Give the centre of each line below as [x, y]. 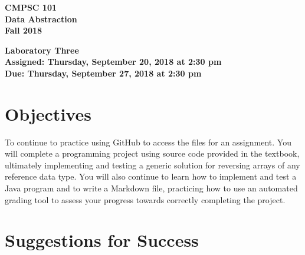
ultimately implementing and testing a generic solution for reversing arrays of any [152, 165]
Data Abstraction [41, 19]
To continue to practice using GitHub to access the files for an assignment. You [148, 142]
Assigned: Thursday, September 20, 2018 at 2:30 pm [113, 62]
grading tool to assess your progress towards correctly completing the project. [145, 199]
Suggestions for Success [102, 240]
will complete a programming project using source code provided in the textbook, [152, 153]
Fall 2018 [24, 30]
